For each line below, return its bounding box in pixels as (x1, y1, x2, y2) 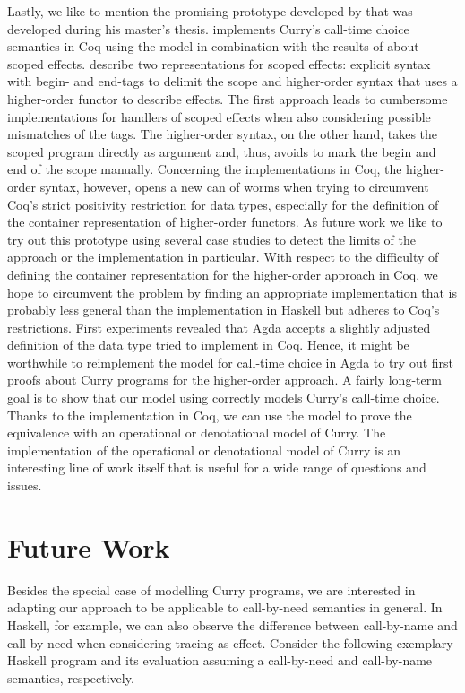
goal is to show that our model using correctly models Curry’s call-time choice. (7, 388, 440, 407)
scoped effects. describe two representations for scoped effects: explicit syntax (7, 54, 431, 73)
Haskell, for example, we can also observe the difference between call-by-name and (7, 615, 458, 634)
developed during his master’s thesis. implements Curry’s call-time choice (7, 19, 409, 38)
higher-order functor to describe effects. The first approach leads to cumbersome (7, 89, 448, 108)
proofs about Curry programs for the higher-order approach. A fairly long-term (7, 370, 442, 389)
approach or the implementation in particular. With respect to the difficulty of (7, 247, 439, 266)
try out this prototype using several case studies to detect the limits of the (7, 230, 417, 248)
